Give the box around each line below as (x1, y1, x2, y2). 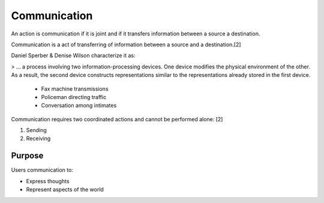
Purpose (11, 151, 44, 161)
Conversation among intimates (41, 102, 117, 109)
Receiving (26, 135, 51, 142)
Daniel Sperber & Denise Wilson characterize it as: (11, 52, 136, 59)
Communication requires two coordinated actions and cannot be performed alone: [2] (11, 115, 223, 123)
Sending (26, 127, 47, 134)
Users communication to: (11, 166, 73, 174)
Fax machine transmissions (41, 85, 109, 92)
